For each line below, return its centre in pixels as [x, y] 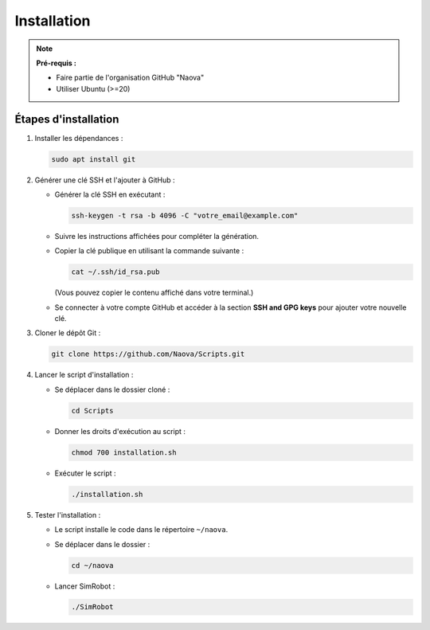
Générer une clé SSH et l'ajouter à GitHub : [105, 180]
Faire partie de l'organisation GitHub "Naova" [130, 78]
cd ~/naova [92, 565]
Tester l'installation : [68, 515]
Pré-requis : [57, 63]
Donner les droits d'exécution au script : [120, 431]
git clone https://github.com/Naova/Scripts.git [148, 354]
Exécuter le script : [85, 473]
